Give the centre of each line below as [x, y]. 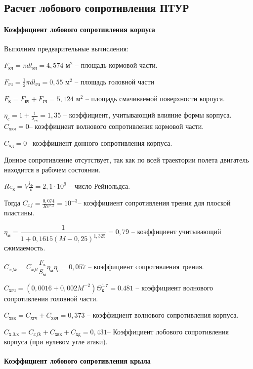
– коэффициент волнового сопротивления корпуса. [163, 315]
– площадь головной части [115, 81]
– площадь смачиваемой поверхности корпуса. [155, 98]
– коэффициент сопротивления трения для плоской [154, 203]
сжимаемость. [25, 248]
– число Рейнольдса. [100, 186]
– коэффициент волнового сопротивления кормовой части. [116, 126]
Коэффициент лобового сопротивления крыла [77, 361]
